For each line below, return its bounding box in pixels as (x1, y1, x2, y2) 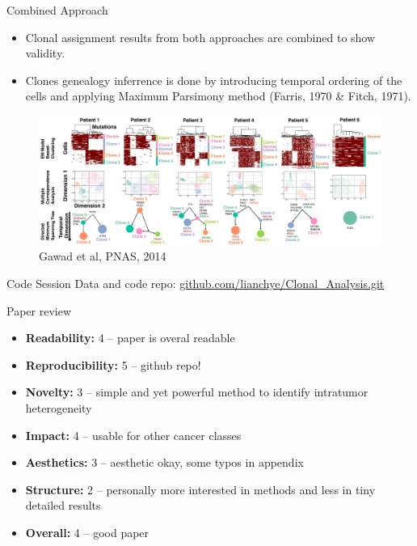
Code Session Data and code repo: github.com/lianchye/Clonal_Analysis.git (6, 274, 385, 291)
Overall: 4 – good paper (25, 523, 150, 540)
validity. (25, 44, 65, 61)
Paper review (6, 302, 71, 319)
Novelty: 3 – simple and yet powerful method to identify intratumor (25, 383, 369, 400)
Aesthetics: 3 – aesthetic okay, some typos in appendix (25, 454, 304, 471)
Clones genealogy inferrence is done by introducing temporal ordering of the (25, 71, 402, 88)
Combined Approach (6, 2, 108, 18)
